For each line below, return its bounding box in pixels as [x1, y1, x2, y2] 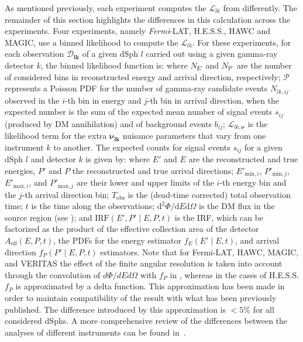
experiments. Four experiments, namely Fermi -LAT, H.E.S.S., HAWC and [5, 25, 270, 37]
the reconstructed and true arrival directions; [72, 164, 234, 176]
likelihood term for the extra [5, 129, 107, 142]
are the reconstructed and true [188, 153, 298, 165]
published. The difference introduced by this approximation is [5, 303, 226, 315]
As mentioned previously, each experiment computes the [5, 2, 206, 13]
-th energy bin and [219, 176, 287, 189]
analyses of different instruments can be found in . [5, 326, 186, 338]
